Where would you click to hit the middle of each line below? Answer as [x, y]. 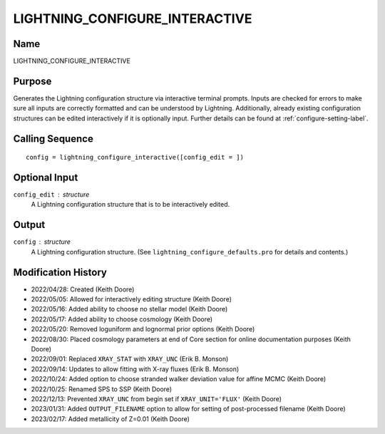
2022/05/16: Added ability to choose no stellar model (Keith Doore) [129, 309]
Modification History [60, 272]
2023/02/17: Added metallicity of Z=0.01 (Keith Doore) [111, 419]
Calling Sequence [53, 139]
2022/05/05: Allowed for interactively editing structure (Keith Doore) [131, 299]
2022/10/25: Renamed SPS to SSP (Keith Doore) [102, 389]
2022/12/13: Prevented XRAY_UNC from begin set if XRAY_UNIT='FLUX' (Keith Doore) [156, 398]
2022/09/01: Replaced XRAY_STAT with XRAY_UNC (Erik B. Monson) [130, 359]
